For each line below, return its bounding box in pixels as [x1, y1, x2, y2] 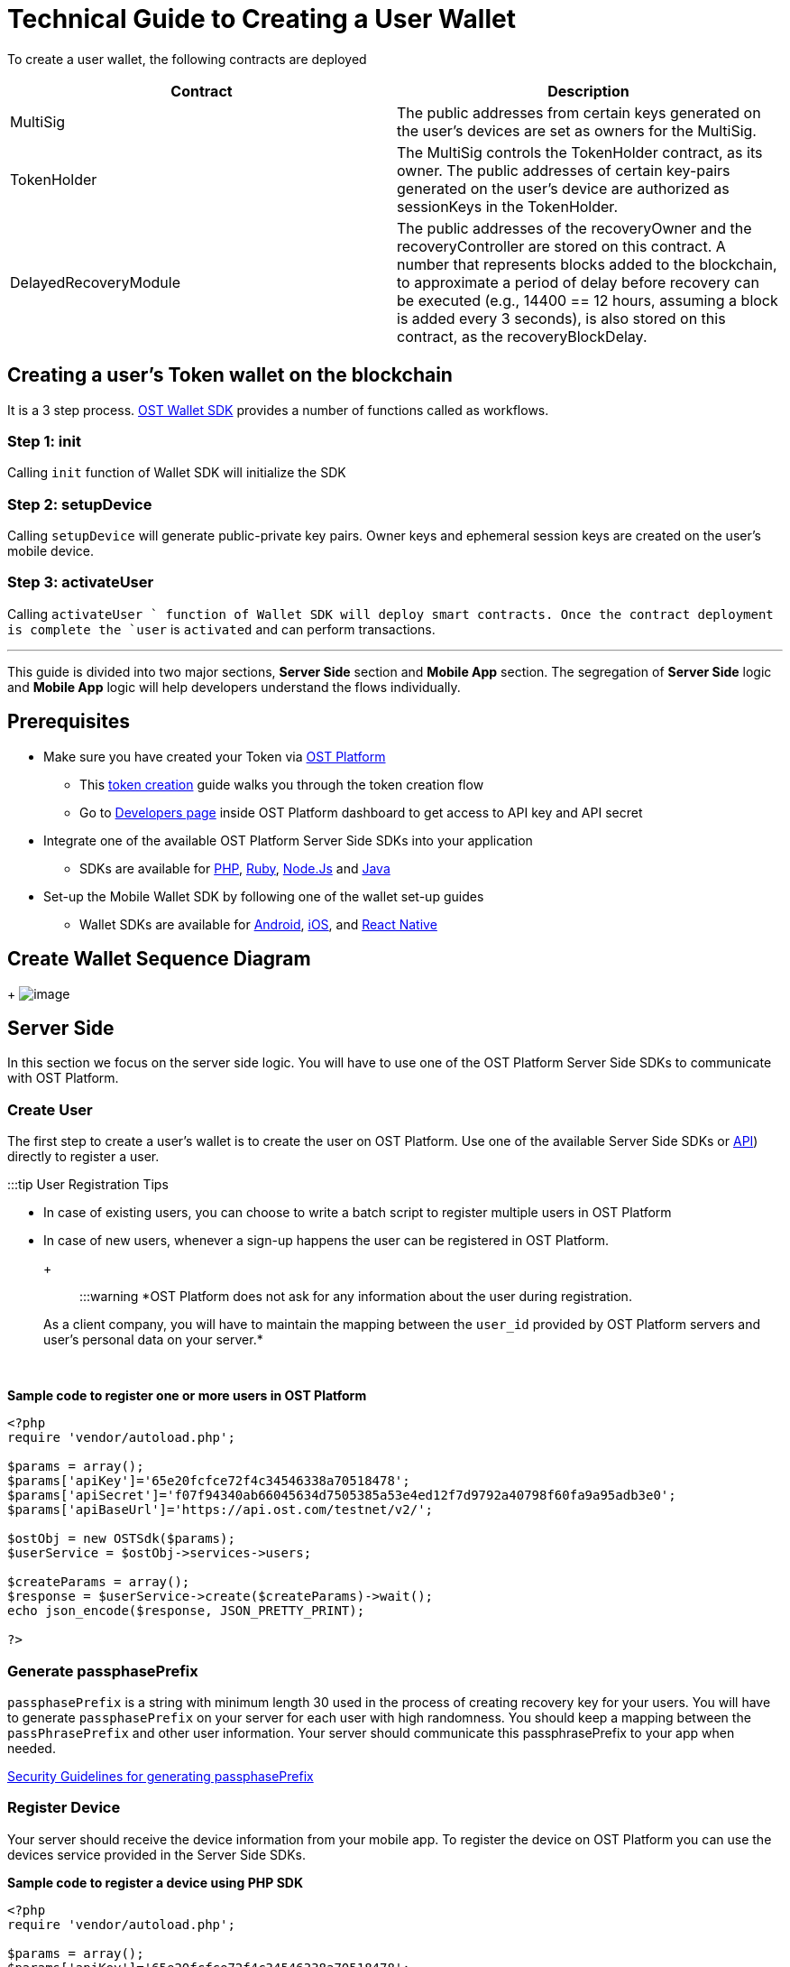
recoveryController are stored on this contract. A [397, 236, 726, 255]
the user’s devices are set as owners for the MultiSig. [397, 121, 757, 140]
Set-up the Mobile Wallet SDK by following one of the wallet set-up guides [43, 888, 484, 904]
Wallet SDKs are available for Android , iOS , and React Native [79, 916, 437, 932]
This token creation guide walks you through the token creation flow [79, 776, 484, 792]
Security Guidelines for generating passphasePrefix [7, 1768, 314, 1784]
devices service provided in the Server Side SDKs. [7, 1846, 306, 1862]
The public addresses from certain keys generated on [397, 103, 761, 122]
